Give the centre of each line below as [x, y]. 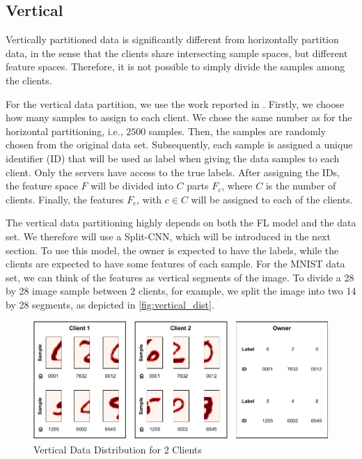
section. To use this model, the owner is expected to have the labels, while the [172, 250]
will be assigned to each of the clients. [272, 199]
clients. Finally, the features [65, 199]
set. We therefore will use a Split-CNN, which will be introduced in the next [168, 236]
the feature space [42, 186]
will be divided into [132, 186]
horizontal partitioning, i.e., [64, 131]
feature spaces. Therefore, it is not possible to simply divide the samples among [175, 67]
